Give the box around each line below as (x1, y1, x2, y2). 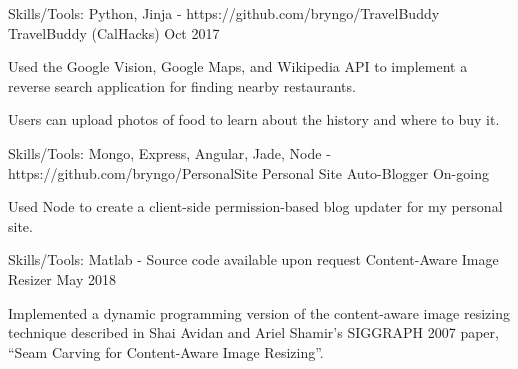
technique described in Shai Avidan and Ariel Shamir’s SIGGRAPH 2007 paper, (8, 322, 499, 343)
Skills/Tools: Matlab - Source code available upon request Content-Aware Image (8, 249, 499, 270)
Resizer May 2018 (8, 268, 117, 289)
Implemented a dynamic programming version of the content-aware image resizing (8, 302, 510, 323)
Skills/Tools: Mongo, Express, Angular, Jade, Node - (8, 142, 331, 163)
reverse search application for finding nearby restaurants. (8, 75, 356, 96)
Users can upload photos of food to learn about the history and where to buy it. (8, 109, 500, 130)
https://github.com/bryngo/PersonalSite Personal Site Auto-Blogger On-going (8, 162, 489, 183)
